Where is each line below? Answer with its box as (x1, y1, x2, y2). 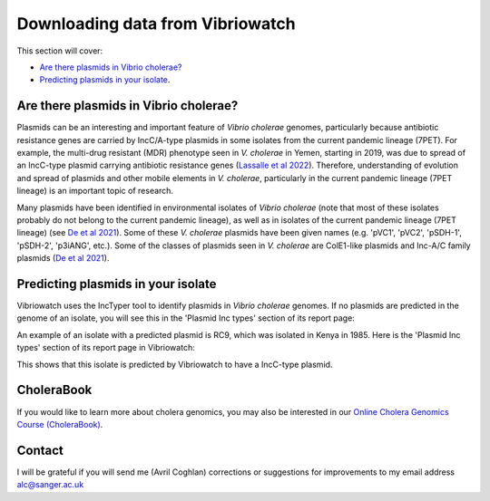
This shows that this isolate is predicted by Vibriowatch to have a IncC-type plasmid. (16, 359, 333, 370)
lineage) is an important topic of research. (16, 186, 174, 197)
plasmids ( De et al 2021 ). (16, 253, 110, 264)
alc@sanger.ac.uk (16, 479, 84, 490)
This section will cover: (16, 45, 103, 56)
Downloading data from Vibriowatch (16, 14, 296, 34)
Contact (16, 442, 64, 458)
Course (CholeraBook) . (16, 419, 103, 429)
